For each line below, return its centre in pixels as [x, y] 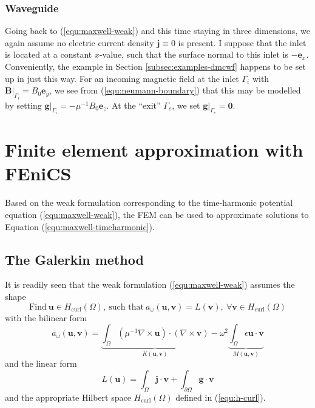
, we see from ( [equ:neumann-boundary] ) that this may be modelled [175, 90]
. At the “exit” [134, 105]
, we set [186, 105]
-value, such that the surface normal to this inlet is [194, 54]
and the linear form [41, 363]
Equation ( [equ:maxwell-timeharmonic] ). [80, 226]
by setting [23, 105]
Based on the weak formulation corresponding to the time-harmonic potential [149, 202]
